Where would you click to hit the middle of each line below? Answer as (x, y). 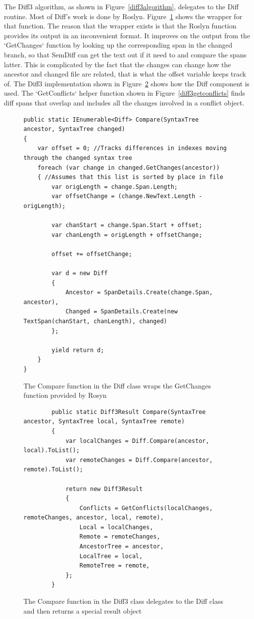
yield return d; (78, 350)
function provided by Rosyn (65, 395)
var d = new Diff (80, 273)
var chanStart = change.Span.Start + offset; (127, 225)
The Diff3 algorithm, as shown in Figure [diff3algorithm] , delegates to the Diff (121, 6)
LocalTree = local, (111, 556)
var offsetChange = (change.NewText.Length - (127, 196)
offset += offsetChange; (92, 254)
